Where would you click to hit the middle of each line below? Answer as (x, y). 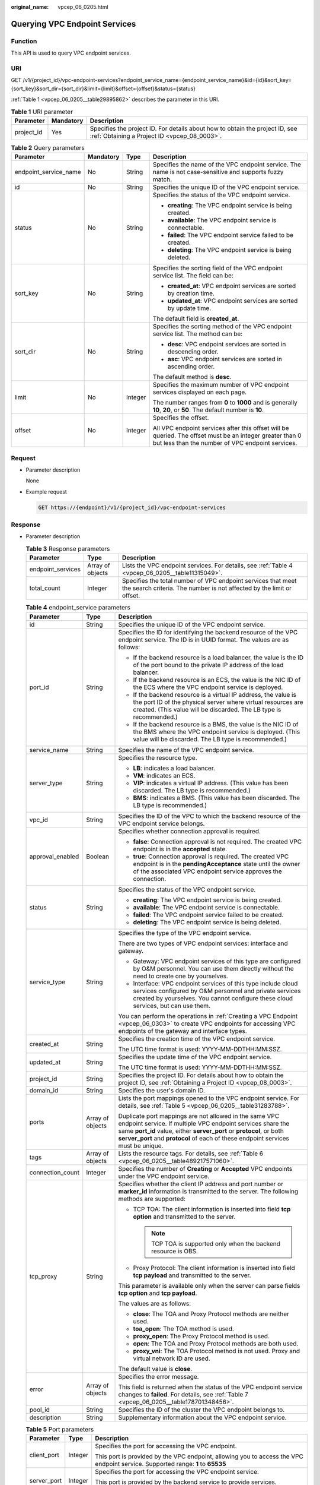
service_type (47, 982)
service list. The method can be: (198, 334)
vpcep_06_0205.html (83, 7)
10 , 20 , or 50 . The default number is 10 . (208, 410)
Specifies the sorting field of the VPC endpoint (217, 268)
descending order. (193, 352)
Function (24, 41)
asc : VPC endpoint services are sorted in (225, 359)
